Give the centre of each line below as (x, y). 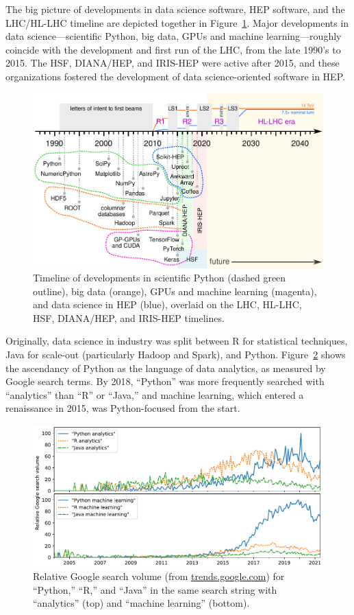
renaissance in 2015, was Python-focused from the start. (123, 408)
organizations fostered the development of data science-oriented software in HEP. (175, 76)
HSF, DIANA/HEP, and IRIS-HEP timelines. (129, 317)
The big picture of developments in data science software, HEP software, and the (175, 9)
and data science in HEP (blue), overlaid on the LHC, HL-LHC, (167, 304)
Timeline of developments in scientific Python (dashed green (160, 278)
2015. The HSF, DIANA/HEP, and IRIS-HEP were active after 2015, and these (173, 63)
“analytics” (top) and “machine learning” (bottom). (141, 603)
